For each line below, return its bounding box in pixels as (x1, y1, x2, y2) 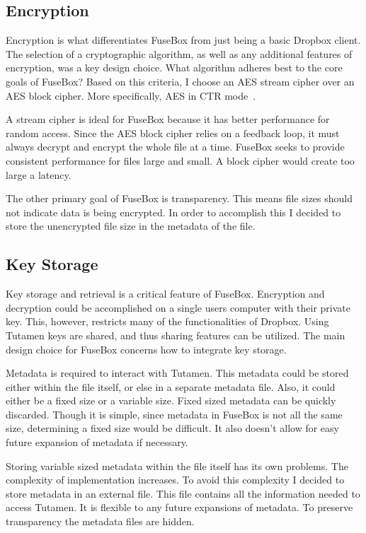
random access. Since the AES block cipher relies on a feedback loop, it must (6, 125, 340, 140)
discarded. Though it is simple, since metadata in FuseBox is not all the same (6, 406, 343, 421)
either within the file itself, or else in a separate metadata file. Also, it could (6, 379, 336, 394)
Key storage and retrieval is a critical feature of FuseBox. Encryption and (6, 286, 325, 301)
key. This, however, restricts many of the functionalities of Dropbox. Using (6, 314, 329, 329)
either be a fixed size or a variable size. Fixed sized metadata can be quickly (6, 393, 336, 408)
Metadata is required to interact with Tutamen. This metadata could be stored (6, 365, 349, 380)
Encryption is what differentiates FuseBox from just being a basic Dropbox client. (6, 33, 361, 47)
